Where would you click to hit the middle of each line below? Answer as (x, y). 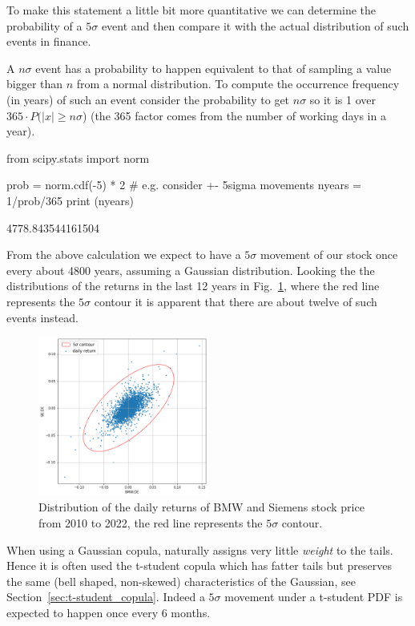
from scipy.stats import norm (78, 158)
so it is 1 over (343, 99)
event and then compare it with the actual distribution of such (255, 25)
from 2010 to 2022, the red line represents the (151, 523)
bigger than (35, 84)
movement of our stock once (329, 254)
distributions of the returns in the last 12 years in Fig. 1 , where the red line (193, 286)
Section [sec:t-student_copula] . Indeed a (106, 597)
